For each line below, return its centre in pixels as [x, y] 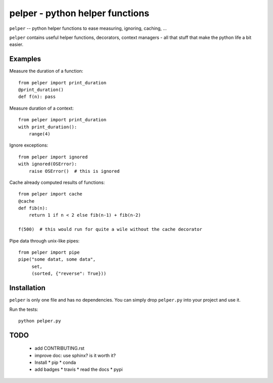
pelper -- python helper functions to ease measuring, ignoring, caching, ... [88, 28]
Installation [27, 288]
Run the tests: [24, 309]
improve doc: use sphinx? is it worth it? [75, 355]
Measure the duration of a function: [46, 71]
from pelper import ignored [53, 157]
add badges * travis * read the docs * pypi [79, 369]
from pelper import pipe [49, 252]
